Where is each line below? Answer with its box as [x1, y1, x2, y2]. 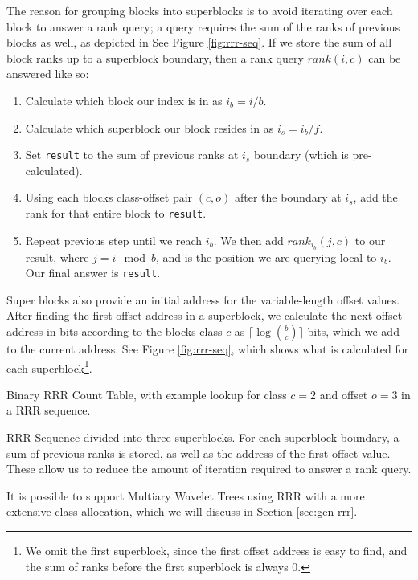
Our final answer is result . [25, 264, 161, 281]
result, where [25, 248, 89, 265]
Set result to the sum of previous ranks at [25, 146, 239, 163]
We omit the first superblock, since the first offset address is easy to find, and [25, 541, 408, 558]
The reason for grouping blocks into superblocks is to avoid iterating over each [6, 2, 393, 18]
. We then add [213, 231, 284, 248]
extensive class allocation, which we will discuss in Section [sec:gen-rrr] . [6, 503, 358, 520]
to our [354, 231, 386, 248]
